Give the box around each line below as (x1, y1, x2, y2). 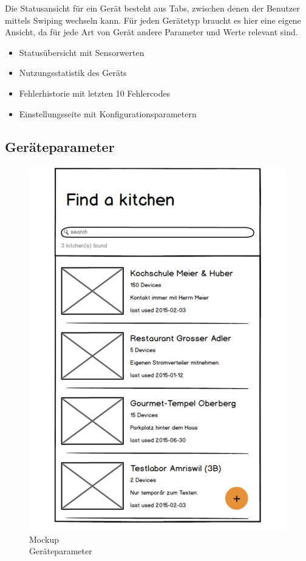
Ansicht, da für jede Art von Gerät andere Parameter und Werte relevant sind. (5, 26, 298, 38)
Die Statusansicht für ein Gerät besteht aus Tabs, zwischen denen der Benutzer (5, 2, 300, 14)
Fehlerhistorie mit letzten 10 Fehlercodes (19, 86, 171, 99)
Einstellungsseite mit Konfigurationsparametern (19, 107, 197, 120)
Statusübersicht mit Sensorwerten (19, 46, 144, 58)
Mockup (29, 532, 59, 545)
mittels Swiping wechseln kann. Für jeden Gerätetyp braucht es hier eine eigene (5, 13, 301, 26)
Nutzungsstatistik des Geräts (19, 66, 127, 79)
